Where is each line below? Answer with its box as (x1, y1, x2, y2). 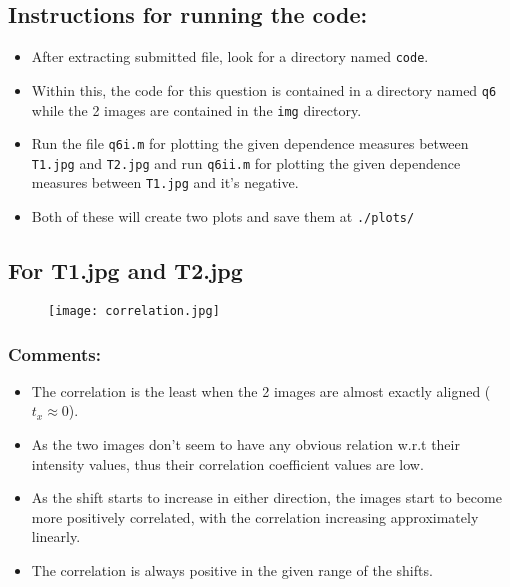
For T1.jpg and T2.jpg (8, 255, 243, 286)
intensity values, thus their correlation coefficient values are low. (31, 453, 424, 474)
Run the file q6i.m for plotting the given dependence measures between (31, 133, 469, 154)
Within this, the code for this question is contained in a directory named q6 (31, 79, 497, 100)
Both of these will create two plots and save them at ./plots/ (31, 206, 415, 227)
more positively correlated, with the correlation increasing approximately (31, 506, 479, 527)
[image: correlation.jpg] (48, 304, 220, 318)
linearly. (31, 526, 81, 547)
